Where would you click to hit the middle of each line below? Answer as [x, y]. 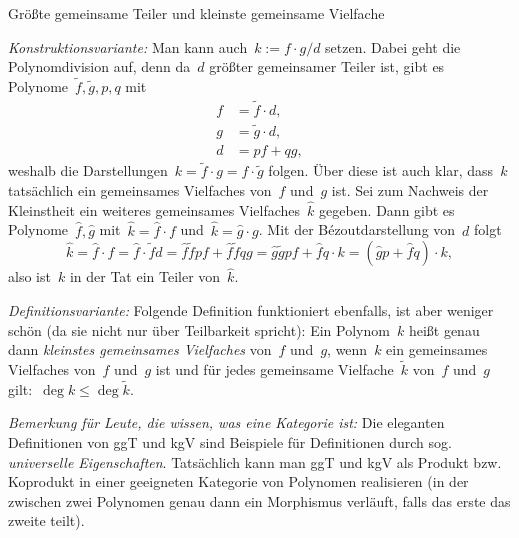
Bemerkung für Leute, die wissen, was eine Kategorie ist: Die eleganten [226, 422]
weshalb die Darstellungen [88, 170]
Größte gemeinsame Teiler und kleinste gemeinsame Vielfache [196, 13]
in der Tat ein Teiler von [145, 276]
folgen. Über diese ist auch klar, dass [381, 170]
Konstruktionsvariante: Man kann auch [128, 46]
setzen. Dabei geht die [393, 46]
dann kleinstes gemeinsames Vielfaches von [140, 349]
